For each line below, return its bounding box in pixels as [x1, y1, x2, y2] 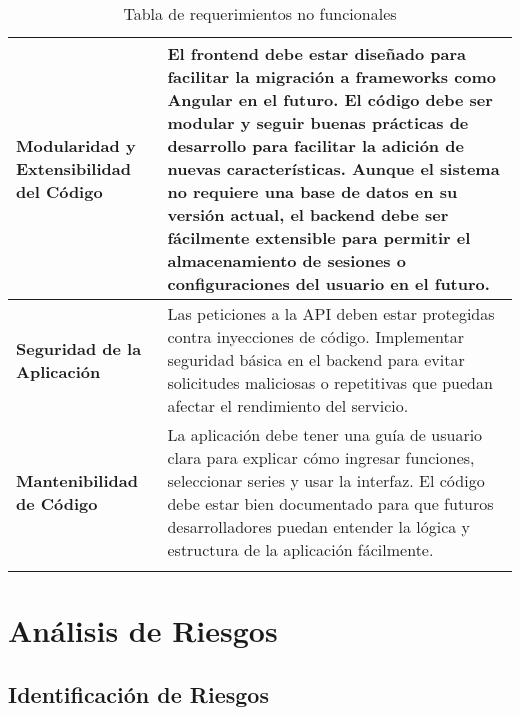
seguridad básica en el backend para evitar [167, 348, 465, 371]
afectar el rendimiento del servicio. [167, 394, 409, 417]
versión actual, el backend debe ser [167, 203, 449, 226]
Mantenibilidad [16, 469, 138, 492]
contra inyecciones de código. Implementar [167, 325, 465, 348]
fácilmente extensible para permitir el [167, 226, 471, 249]
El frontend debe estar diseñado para [167, 42, 466, 65]
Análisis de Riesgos [8, 610, 278, 651]
